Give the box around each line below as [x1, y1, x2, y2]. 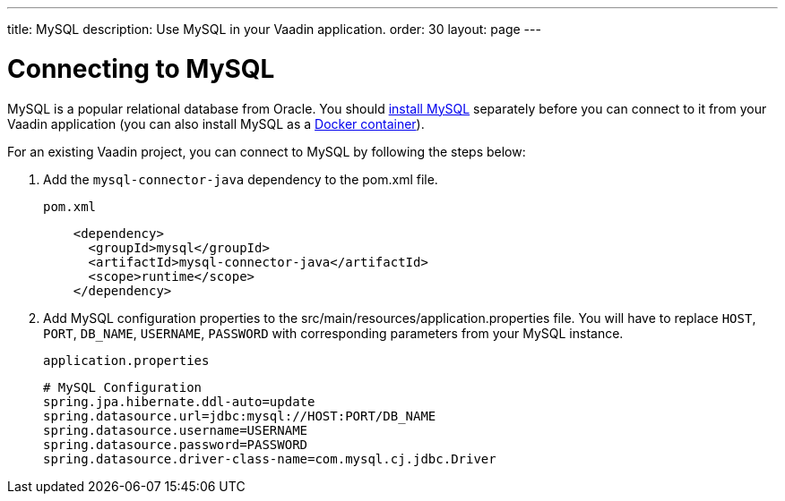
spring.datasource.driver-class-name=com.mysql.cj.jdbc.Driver [43, 451, 496, 466]
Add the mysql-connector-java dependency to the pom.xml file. [43, 171, 438, 187]
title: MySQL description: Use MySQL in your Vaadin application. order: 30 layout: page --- [7, 21, 541, 37]
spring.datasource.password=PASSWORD [43, 437, 308, 452]
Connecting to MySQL [7, 53, 275, 84]
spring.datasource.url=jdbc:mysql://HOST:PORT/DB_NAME [43, 408, 436, 423]
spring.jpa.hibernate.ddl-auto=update [43, 394, 315, 409]
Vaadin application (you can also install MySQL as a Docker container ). [7, 115, 425, 132]
